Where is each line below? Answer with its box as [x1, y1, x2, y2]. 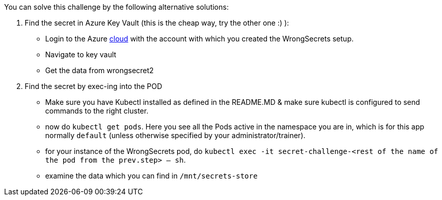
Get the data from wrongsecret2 [45, 66, 154, 75]
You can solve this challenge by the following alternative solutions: [4, 3, 229, 11]
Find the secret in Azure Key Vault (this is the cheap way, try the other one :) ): [25, 18, 289, 27]
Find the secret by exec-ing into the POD [25, 82, 162, 91]
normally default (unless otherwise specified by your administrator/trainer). [45, 131, 305, 140]
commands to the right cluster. [45, 106, 148, 115]
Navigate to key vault [45, 50, 117, 59]
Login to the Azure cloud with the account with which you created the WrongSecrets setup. [45, 34, 354, 43]
